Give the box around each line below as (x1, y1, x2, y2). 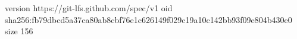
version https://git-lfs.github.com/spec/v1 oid (5, 2, 173, 14)
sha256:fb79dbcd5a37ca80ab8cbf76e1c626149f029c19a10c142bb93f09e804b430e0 (5, 13, 292, 25)
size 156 (5, 25, 33, 37)
